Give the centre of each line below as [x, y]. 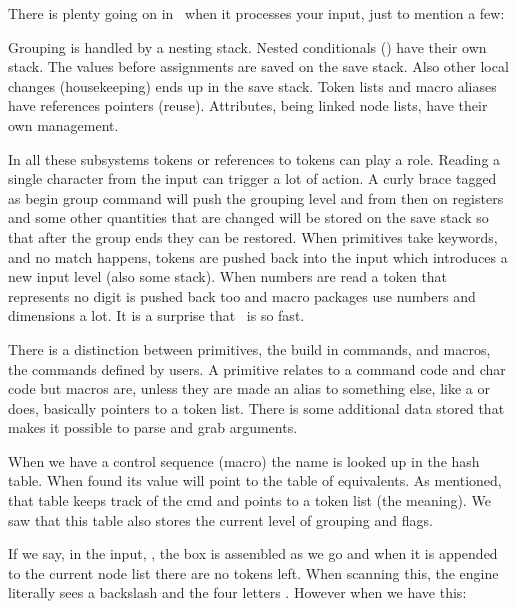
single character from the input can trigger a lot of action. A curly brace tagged [252, 178]
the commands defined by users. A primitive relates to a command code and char [257, 368]
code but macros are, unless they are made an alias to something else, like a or [249, 388]
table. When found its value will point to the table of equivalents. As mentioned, [255, 480]
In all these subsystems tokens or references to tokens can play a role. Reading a [254, 158]
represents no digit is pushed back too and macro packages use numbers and [242, 295]
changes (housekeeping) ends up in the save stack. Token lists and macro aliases [252, 85]
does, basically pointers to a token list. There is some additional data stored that [256, 407]
